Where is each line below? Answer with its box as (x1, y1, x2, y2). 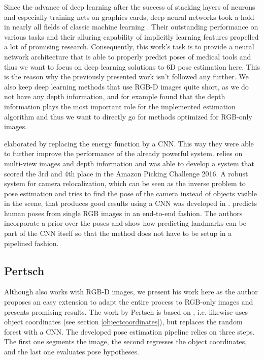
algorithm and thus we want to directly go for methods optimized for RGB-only (4, 111, 252, 122)
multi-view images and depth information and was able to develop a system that (4, 158, 255, 168)
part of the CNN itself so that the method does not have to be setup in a (4, 228, 232, 238)
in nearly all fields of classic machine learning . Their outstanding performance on (4, 21, 258, 32)
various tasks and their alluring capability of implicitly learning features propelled (4, 31, 259, 42)
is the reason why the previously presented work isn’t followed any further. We (4, 71, 249, 82)
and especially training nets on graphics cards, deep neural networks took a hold (4, 11, 254, 22)
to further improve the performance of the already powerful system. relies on (4, 148, 243, 159)
